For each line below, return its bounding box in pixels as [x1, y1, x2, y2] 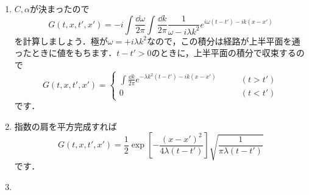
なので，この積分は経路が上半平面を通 [146, 34, 300, 47]
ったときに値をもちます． [14, 46, 117, 59]
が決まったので [30, 2, 90, 15]
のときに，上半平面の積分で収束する [151, 46, 296, 59]
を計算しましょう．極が [14, 34, 108, 47]
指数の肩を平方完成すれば [14, 119, 117, 132]
